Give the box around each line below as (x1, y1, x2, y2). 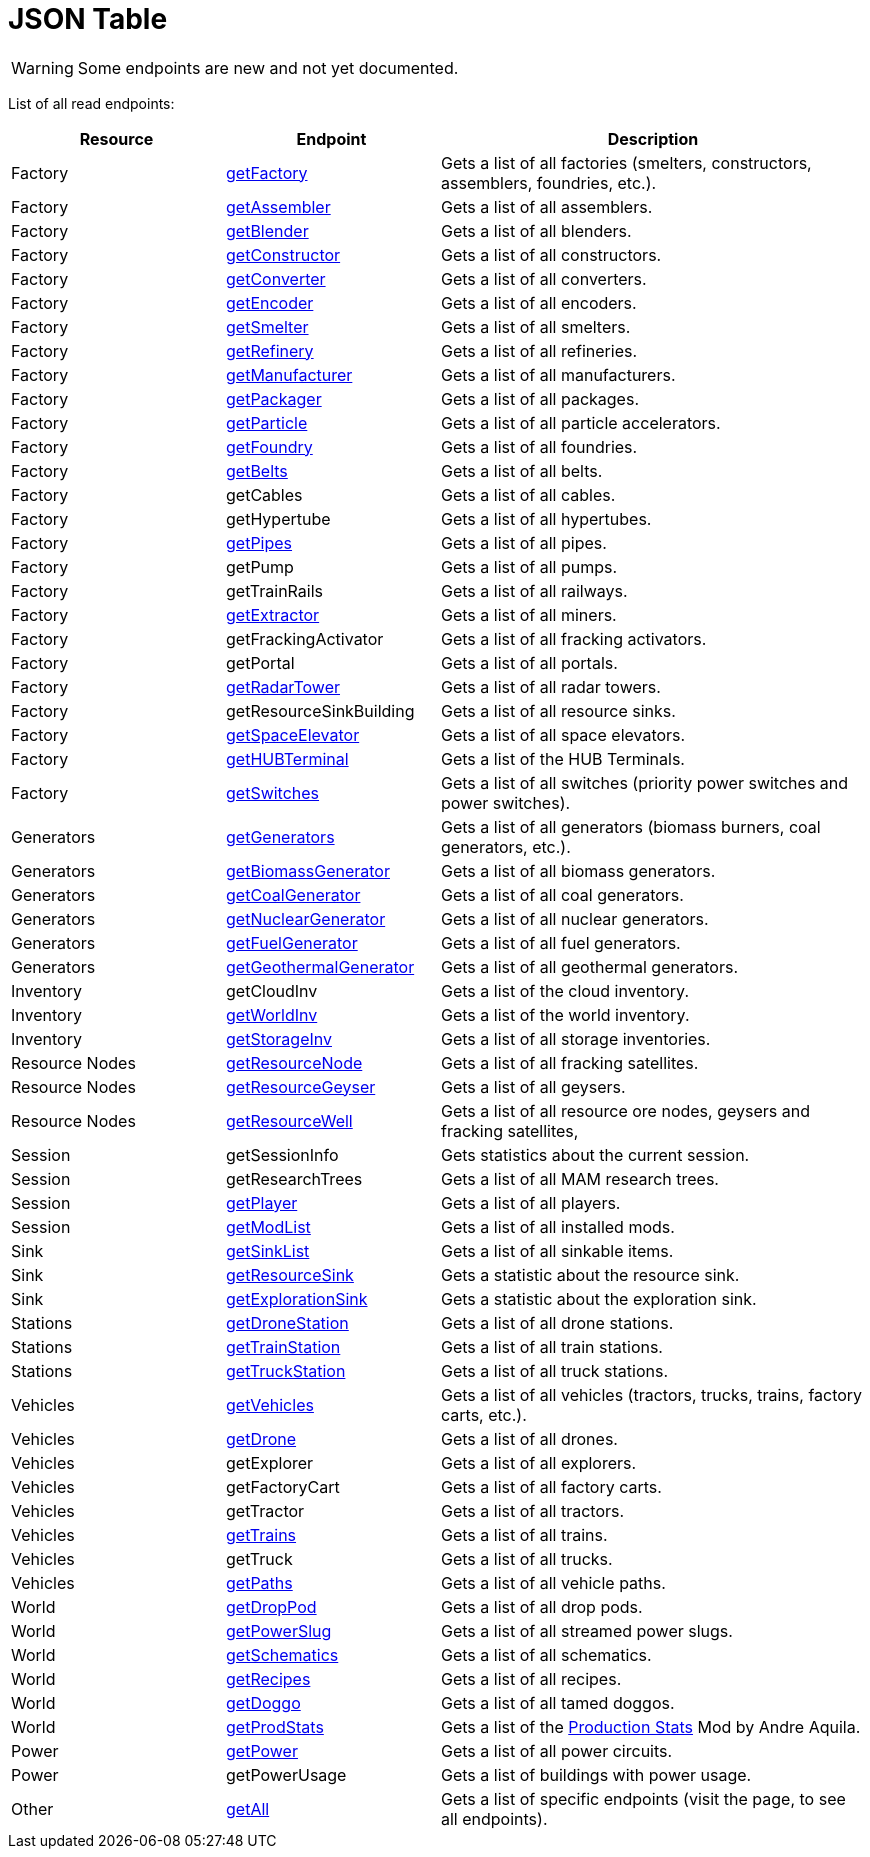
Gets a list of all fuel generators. (441, 932, 681, 953)
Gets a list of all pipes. (441, 532, 607, 553)
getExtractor (226, 604, 320, 625)
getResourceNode (226, 1052, 363, 1073)
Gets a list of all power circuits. (441, 1740, 673, 1761)
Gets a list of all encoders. (441, 292, 637, 313)
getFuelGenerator (226, 932, 358, 953)
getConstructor (226, 244, 341, 265)
